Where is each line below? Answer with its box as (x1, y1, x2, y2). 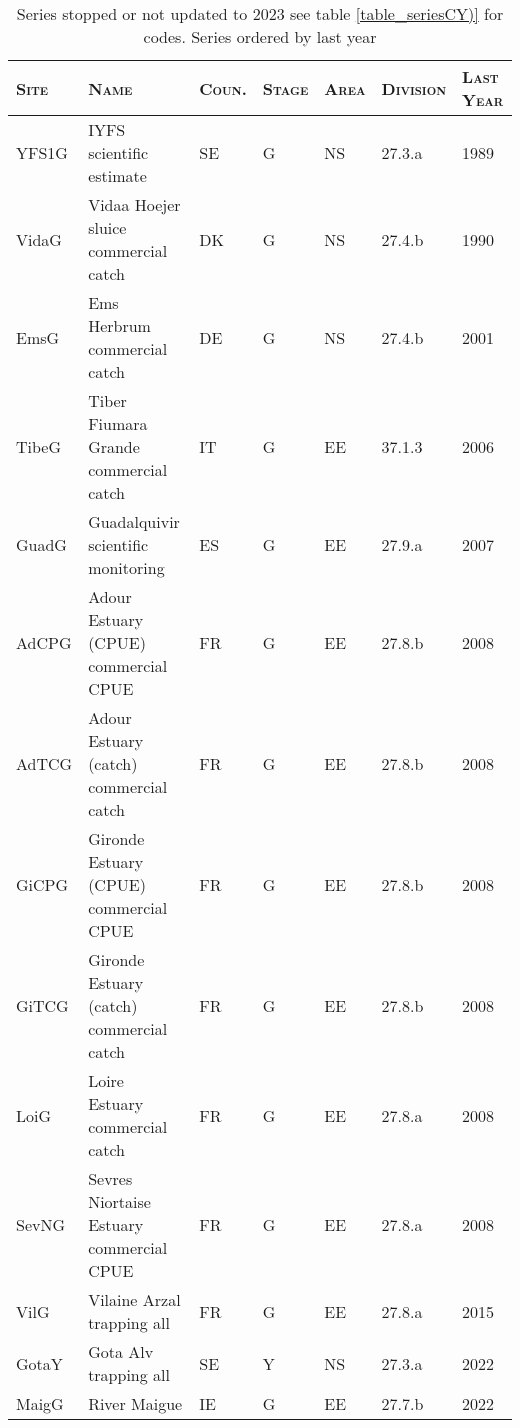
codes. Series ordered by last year (143, 25, 377, 48)
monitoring (88, 556, 165, 579)
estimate (88, 164, 147, 187)
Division (381, 76, 447, 100)
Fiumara (88, 412, 148, 435)
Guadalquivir (88, 510, 180, 533)
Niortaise (88, 1190, 151, 1213)
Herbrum (88, 314, 151, 337)
